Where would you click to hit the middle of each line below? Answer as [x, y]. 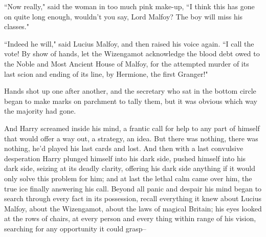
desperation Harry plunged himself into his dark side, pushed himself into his [125, 158]
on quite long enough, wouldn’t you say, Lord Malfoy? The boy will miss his [124, 16]
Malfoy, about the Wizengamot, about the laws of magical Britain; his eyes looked [133, 208]
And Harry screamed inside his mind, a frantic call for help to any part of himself [132, 128]
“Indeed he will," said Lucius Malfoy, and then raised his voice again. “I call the [129, 43]
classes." [17, 26]
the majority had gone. [40, 111]
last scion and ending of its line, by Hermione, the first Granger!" [106, 73]
